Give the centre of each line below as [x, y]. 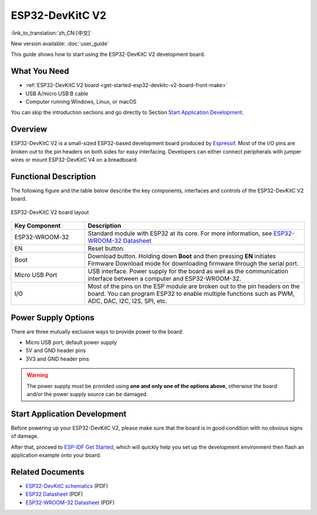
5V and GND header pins [56, 350]
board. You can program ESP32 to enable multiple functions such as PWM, [191, 294]
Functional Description [53, 176]
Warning [37, 375]
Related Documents [48, 472]
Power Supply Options [53, 317]
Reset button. [106, 249]
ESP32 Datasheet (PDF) [54, 494]
